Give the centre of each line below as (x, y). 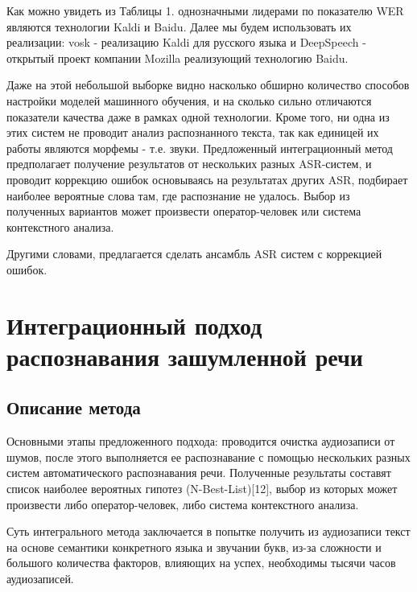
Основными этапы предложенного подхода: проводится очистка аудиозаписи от (201, 441)
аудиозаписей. (40, 579)
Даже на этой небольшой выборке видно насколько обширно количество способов (208, 85)
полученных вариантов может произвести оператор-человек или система (184, 211)
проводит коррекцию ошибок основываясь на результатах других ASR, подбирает (207, 179)
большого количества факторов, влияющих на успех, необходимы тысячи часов (201, 563)
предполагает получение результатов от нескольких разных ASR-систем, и (189, 164)
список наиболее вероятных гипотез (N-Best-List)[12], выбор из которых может (202, 489)
